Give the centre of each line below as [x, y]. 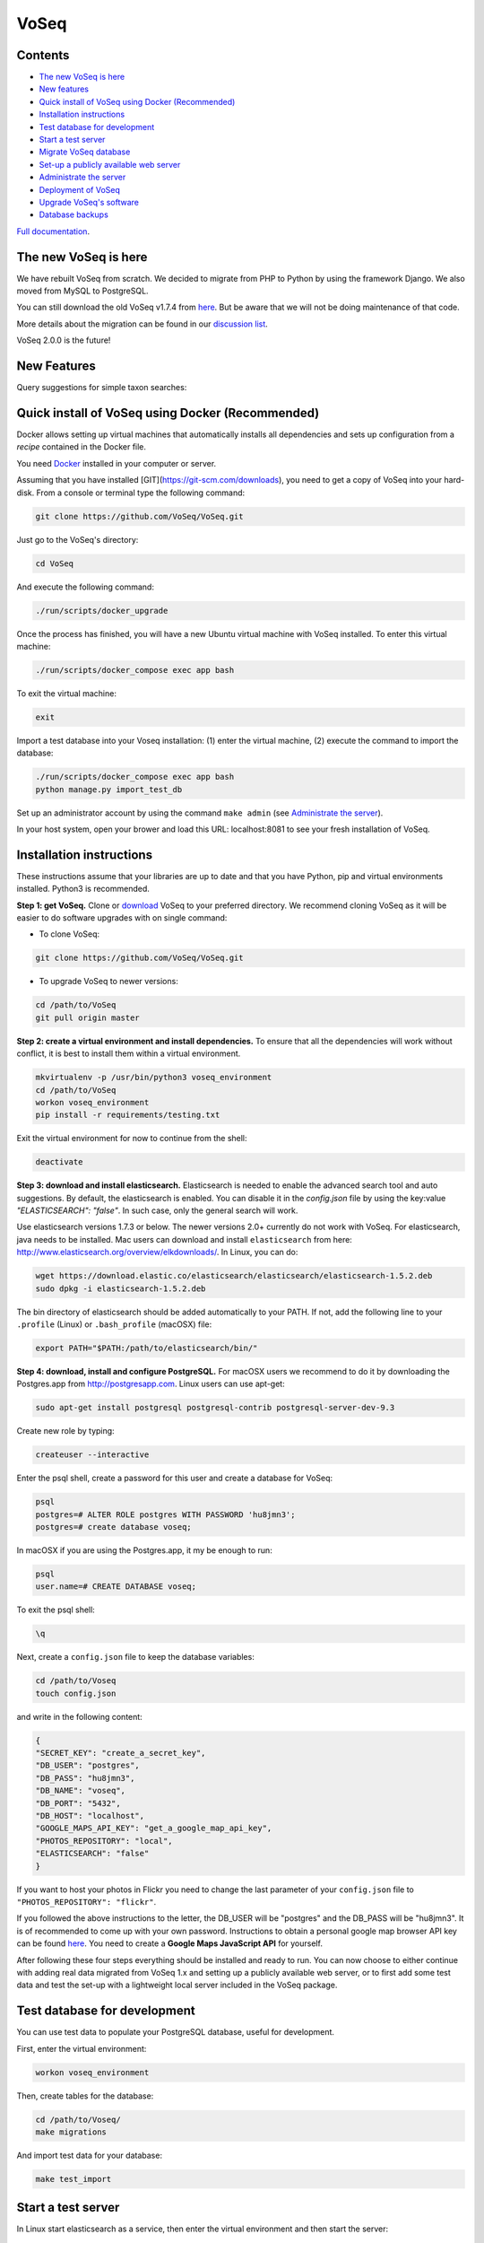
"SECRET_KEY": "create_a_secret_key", [121, 1753]
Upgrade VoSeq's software [89, 202]
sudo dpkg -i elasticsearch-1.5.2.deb [121, 1288]
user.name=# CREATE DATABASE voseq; [116, 1587]
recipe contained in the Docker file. [82, 447]
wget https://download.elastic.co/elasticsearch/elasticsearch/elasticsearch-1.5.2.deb [234, 1276]
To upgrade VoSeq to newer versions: [108, 982]
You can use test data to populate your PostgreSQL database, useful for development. [176, 2032]
